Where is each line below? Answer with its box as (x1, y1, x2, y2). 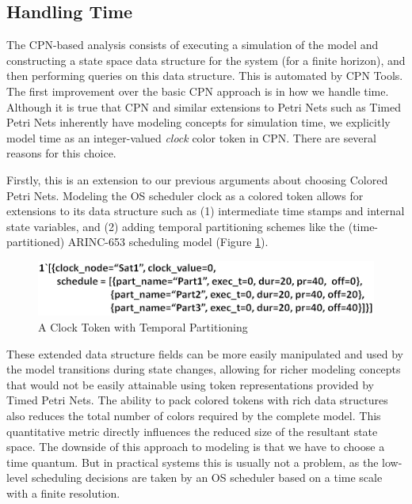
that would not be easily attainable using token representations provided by (6, 376, 375, 392)
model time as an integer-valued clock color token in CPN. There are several (6, 129, 376, 146)
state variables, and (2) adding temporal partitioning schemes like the (6, 218, 345, 234)
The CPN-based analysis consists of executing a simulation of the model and (6, 36, 379, 53)
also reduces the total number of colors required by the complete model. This (6, 407, 381, 424)
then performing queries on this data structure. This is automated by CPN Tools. (6, 67, 403, 84)
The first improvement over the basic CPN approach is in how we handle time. (6, 82, 389, 99)
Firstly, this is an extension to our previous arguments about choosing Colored (6, 171, 388, 188)
